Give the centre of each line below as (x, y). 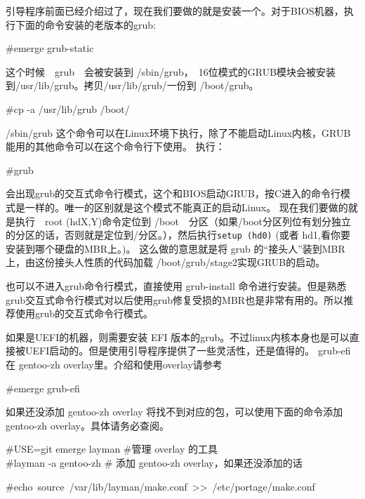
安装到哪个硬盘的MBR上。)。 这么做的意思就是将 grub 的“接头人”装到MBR (175, 248)
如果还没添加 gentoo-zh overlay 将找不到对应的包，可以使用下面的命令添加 (174, 412)
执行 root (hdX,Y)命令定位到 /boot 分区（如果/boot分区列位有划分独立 (183, 221)
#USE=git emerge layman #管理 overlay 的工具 (112, 449)
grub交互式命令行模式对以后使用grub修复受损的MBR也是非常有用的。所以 (175, 299)
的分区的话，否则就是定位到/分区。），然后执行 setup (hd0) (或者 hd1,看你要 (178, 235)
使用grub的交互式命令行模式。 (84, 313)
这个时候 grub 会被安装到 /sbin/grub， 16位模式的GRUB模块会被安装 (171, 71)
